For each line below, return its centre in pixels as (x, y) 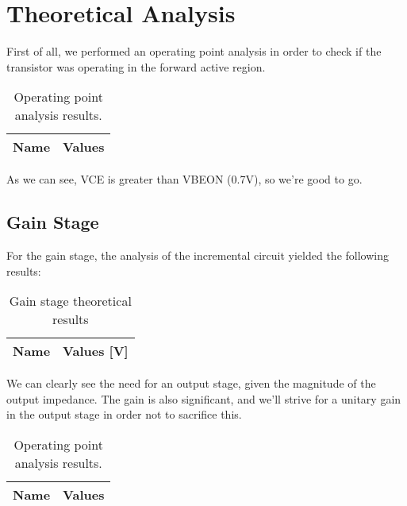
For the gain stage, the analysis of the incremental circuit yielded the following (198, 255)
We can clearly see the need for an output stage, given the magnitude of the (191, 383)
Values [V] (96, 351)
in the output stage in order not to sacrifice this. (124, 414)
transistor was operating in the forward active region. (136, 66)
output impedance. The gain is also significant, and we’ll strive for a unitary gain (204, 398)
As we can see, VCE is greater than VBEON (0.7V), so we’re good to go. (184, 179)
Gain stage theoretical (70, 301)
